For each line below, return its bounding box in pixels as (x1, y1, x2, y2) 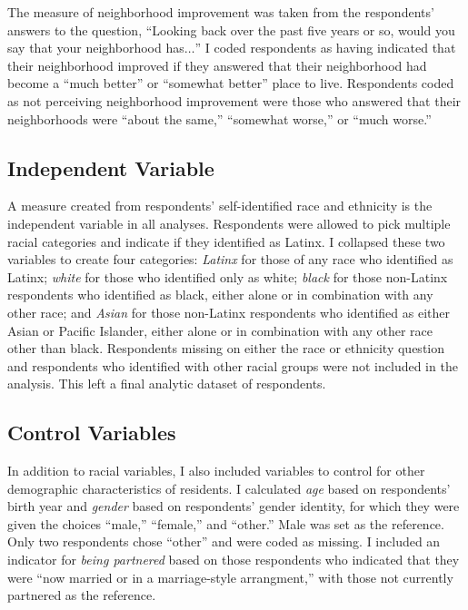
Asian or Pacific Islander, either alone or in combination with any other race (7, 320, 433, 339)
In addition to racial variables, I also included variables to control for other (7, 461, 425, 480)
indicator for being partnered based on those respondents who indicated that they (7, 550, 460, 569)
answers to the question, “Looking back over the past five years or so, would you (7, 20, 455, 39)
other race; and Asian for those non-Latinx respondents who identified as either (7, 302, 450, 321)
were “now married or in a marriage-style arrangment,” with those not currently (7, 567, 453, 586)
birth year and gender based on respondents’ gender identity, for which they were (7, 497, 460, 516)
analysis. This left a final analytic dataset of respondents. (7, 374, 326, 393)
